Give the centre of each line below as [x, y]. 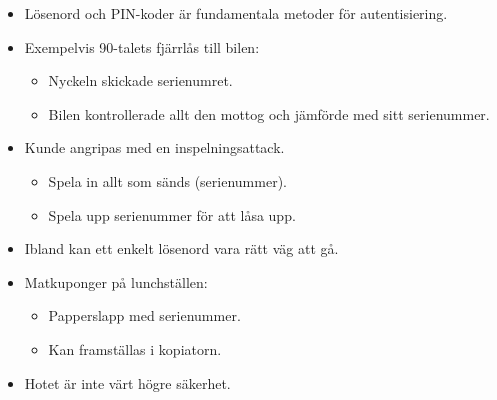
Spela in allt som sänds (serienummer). [167, 180]
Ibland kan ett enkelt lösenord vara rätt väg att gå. [181, 248]
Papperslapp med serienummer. [144, 315]
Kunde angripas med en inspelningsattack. [154, 147]
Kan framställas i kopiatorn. [135, 348]
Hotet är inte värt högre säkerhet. [127, 382]
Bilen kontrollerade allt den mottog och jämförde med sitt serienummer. [269, 113]
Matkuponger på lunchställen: [116, 281]
